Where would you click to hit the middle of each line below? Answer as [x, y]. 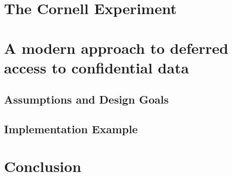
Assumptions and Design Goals [86, 99]
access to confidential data [96, 67]
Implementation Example [71, 129]
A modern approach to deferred [116, 48]
